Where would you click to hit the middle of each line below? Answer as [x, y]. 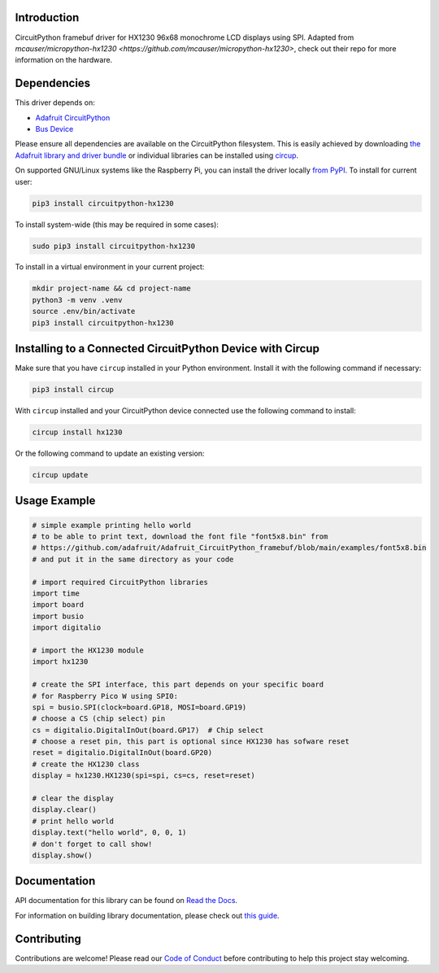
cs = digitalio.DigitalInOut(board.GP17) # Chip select [148, 730]
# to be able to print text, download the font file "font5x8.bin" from [180, 537]
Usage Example [55, 501]
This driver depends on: [55, 103]
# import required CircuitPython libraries [120, 582]
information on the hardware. [64, 60]
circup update [60, 475]
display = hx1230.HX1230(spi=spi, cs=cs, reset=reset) [143, 776]
